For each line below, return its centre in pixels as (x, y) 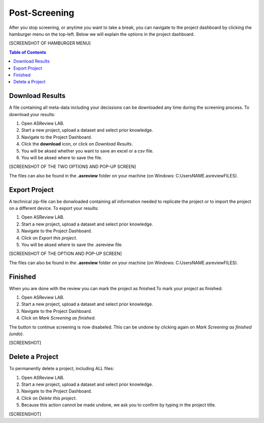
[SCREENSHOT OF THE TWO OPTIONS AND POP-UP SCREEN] (73, 167)
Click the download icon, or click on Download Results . (77, 144)
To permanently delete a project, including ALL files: (62, 369)
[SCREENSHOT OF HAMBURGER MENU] (50, 43)
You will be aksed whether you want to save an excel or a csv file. (88, 151)
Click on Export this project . (49, 238)
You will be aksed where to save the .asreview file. (72, 245)
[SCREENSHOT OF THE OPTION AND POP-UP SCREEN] (66, 254)
